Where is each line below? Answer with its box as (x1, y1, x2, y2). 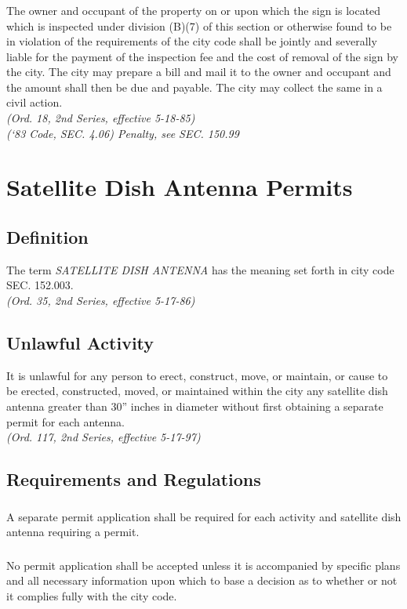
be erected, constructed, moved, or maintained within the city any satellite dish (6, 382, 388, 399)
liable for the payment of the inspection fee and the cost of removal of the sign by (6, 48, 399, 64)
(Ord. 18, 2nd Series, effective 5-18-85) (6, 110, 195, 126)
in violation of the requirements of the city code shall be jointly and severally (6, 33, 377, 49)
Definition (6, 225, 89, 249)
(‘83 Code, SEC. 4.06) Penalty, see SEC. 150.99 (6, 125, 239, 141)
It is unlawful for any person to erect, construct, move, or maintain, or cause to (6, 367, 388, 383)
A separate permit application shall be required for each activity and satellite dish (6, 508, 402, 524)
